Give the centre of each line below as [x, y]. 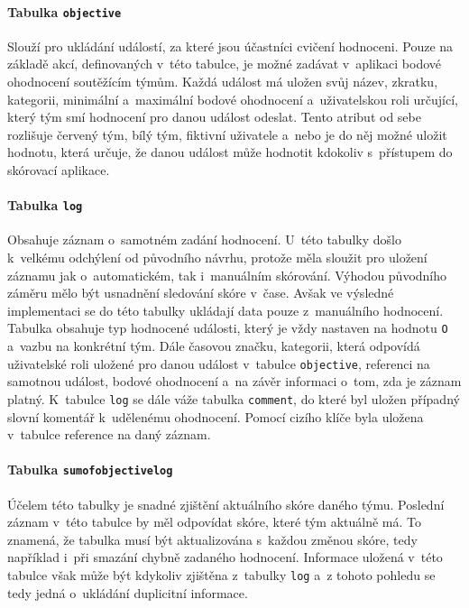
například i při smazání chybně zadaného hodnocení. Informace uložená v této [225, 557]
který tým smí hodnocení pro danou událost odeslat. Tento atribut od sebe [214, 117]
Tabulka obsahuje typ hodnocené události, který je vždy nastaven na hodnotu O [228, 328]
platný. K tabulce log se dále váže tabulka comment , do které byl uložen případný [234, 398]
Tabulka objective [64, 11]
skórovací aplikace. [59, 170]
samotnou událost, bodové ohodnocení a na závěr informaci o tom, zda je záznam [234, 381]
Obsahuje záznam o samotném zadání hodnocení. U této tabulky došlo [204, 240]
